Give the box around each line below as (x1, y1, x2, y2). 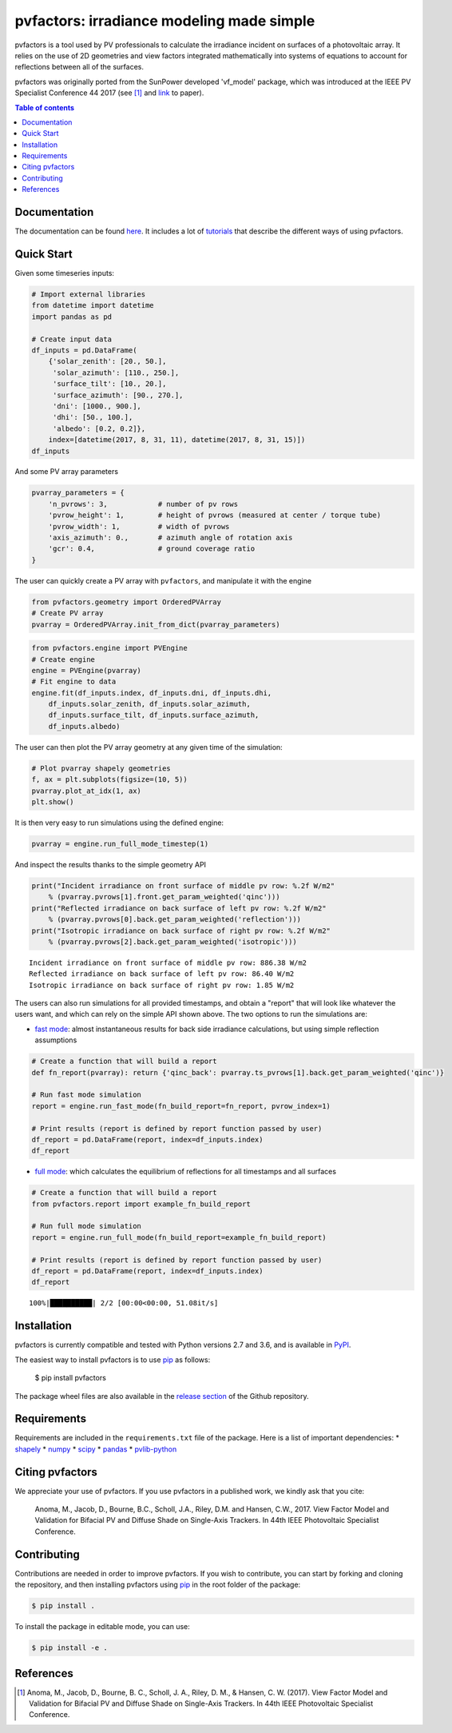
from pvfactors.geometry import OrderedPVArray (31, 597, 221, 607)
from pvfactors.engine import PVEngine (31, 643, 188, 653)
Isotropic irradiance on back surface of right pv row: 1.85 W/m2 (29, 980, 295, 990)
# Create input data (31, 334, 112, 344)
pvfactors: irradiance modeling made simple (14, 12, 315, 30)
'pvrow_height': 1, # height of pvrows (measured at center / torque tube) (48, 511, 382, 520)
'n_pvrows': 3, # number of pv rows (48, 500, 239, 508)
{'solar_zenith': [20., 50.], (48, 357, 167, 366)
